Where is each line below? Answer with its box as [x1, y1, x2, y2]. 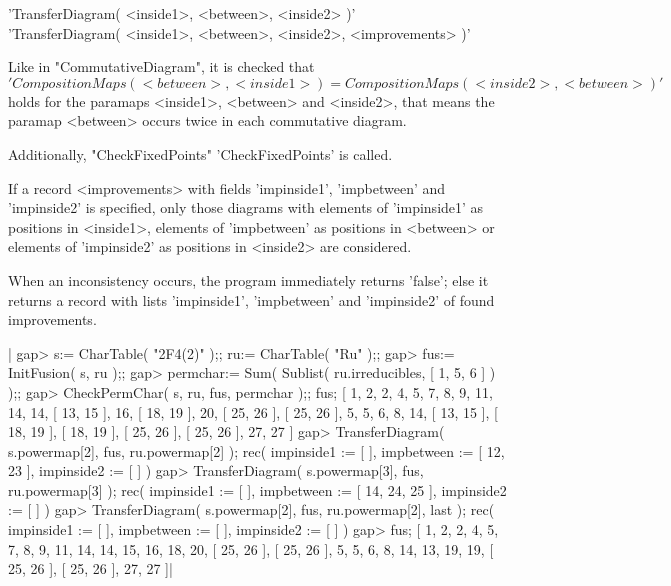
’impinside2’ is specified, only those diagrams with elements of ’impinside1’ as [8, 197, 484, 218]
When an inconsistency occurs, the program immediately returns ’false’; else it [8, 269, 489, 290]
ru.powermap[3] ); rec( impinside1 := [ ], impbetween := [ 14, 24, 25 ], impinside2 [8, 479, 507, 500]
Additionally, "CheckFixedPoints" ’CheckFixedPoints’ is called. [8, 143, 393, 164]
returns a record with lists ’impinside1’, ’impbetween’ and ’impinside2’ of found [8, 289, 495, 310]
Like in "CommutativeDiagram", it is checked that [8, 56, 315, 77]
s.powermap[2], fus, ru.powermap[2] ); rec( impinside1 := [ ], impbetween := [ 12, [8, 440, 505, 461]
